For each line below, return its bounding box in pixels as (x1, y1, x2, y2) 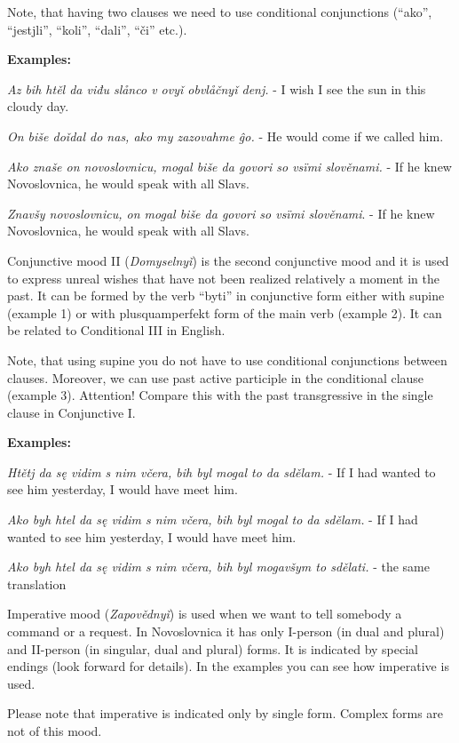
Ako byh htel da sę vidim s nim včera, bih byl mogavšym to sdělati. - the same (7, 557, 430, 576)
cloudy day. (7, 97, 69, 116)
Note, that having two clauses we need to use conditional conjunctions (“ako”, (7, 3, 432, 20)
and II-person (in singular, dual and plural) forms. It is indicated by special (7, 639, 418, 658)
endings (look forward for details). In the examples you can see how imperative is (7, 657, 449, 675)
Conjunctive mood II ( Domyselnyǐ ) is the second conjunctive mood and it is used (7, 251, 449, 269)
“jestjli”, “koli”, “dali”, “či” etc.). (7, 20, 187, 38)
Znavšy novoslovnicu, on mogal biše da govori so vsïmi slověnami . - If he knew (7, 204, 435, 222)
